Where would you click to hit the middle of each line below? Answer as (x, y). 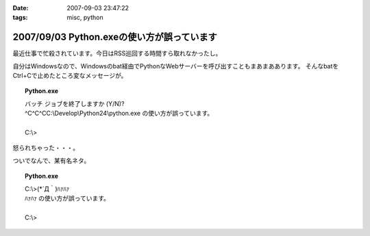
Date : (21, 8)
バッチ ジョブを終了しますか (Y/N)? (75, 103)
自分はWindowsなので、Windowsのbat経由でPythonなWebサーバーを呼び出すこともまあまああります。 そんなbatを (176, 66)
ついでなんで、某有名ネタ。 (51, 160)
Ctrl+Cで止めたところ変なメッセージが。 (70, 76)
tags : (20, 18)
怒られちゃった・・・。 (46, 148)
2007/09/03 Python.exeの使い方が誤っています (115, 37)
